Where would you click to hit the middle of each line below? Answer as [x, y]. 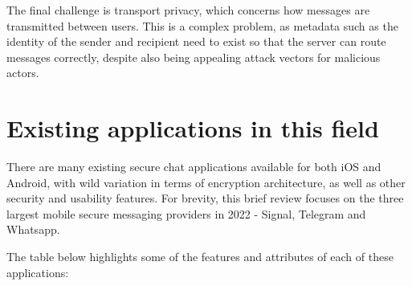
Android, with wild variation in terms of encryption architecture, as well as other [206, 182]
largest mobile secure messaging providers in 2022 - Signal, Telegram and [186, 213]
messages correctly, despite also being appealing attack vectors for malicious [194, 57]
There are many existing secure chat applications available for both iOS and [194, 167]
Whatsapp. [33, 229]
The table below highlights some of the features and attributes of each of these [200, 257]
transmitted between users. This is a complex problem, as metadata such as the [202, 25]
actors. [23, 73]
